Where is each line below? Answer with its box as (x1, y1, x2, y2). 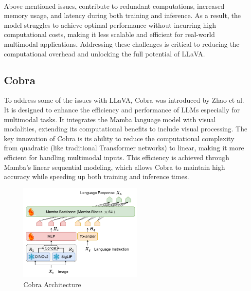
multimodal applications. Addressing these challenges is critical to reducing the (4, 38, 239, 49)
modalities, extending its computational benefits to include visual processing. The (4, 124, 248, 134)
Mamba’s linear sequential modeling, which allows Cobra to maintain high (4, 162, 225, 172)
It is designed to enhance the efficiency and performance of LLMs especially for (4, 104, 240, 114)
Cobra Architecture (23, 279, 81, 289)
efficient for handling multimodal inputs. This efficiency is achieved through (4, 152, 230, 162)
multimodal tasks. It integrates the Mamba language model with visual (4, 114, 216, 124)
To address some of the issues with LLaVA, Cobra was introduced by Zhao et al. (4, 95, 244, 105)
